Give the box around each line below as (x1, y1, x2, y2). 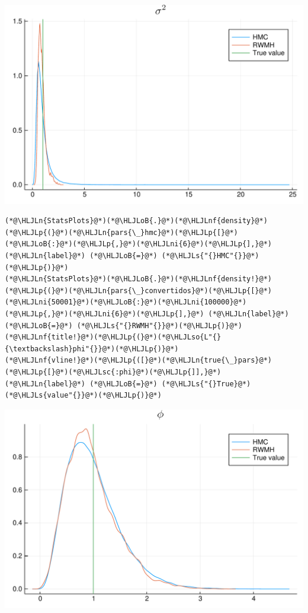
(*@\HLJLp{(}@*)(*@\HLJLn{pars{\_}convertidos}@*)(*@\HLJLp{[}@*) (5, 286, 272, 295)
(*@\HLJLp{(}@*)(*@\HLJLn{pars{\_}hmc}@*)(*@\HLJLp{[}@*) (5, 228, 238, 237)
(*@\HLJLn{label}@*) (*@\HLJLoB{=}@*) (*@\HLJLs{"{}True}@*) (5, 379, 251, 388)
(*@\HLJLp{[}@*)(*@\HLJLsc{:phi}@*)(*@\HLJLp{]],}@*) (5, 367, 222, 376)
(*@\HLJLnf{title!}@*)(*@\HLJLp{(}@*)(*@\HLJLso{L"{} (5, 333, 222, 342)
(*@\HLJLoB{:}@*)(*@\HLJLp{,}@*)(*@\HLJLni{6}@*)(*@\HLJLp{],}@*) (5, 240, 272, 249)
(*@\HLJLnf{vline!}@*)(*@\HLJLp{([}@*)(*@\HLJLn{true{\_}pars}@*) (5, 356, 272, 365)
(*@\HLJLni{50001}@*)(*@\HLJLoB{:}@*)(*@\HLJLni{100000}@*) (5, 298, 247, 307)
